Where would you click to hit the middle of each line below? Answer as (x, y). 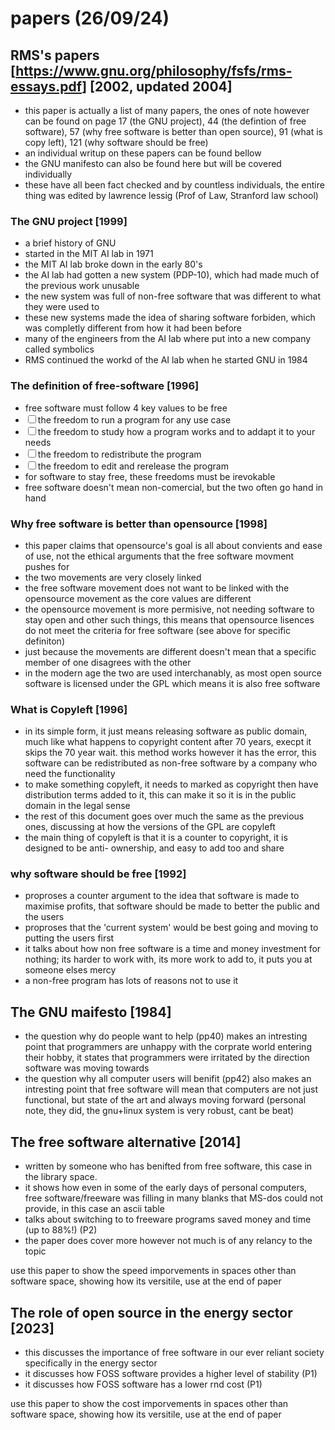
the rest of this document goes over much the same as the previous (164, 816)
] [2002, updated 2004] (157, 86)
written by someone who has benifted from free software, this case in (168, 1166)
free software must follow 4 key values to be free (126, 408)
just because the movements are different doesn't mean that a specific (170, 651)
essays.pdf (46, 86)
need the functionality (70, 774)
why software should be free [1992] (98, 874)
